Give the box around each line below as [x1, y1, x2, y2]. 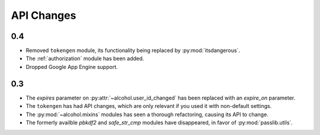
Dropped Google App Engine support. [25, 63, 118, 70]
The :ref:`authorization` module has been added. [25, 55, 145, 62]
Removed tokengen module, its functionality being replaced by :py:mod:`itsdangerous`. [25, 47, 240, 54]
